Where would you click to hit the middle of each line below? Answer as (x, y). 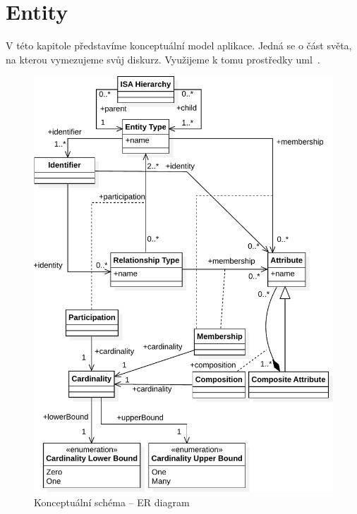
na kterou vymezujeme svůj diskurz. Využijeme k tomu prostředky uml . (163, 59)
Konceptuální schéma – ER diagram (112, 502)
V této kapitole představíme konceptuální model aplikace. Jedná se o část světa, (179, 45)
